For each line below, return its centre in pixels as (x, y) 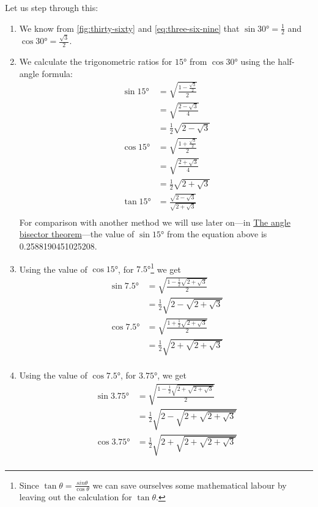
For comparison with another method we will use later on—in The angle (155, 222)
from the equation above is (217, 234)
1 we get (166, 268)
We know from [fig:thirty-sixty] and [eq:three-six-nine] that (129, 28)
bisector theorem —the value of (77, 234)
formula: (57, 73)
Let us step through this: (52, 7)
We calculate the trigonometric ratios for (96, 61)
